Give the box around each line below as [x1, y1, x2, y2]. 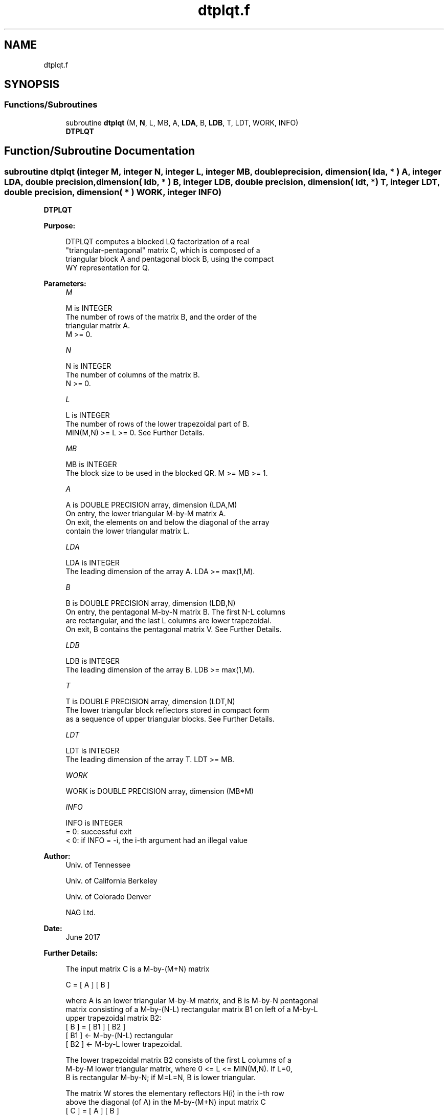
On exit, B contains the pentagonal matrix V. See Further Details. [65, 625, 282, 634]
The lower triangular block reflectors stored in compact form [65, 706, 270, 715]
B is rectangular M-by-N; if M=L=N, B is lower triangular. [65, 1073, 256, 1082]
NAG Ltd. [65, 908, 96, 917]
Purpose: [43, 221, 76, 230]
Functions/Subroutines [4, 99, 98, 110]
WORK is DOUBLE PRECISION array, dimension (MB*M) [65, 787, 254, 796]
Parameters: [43, 279, 86, 288]
